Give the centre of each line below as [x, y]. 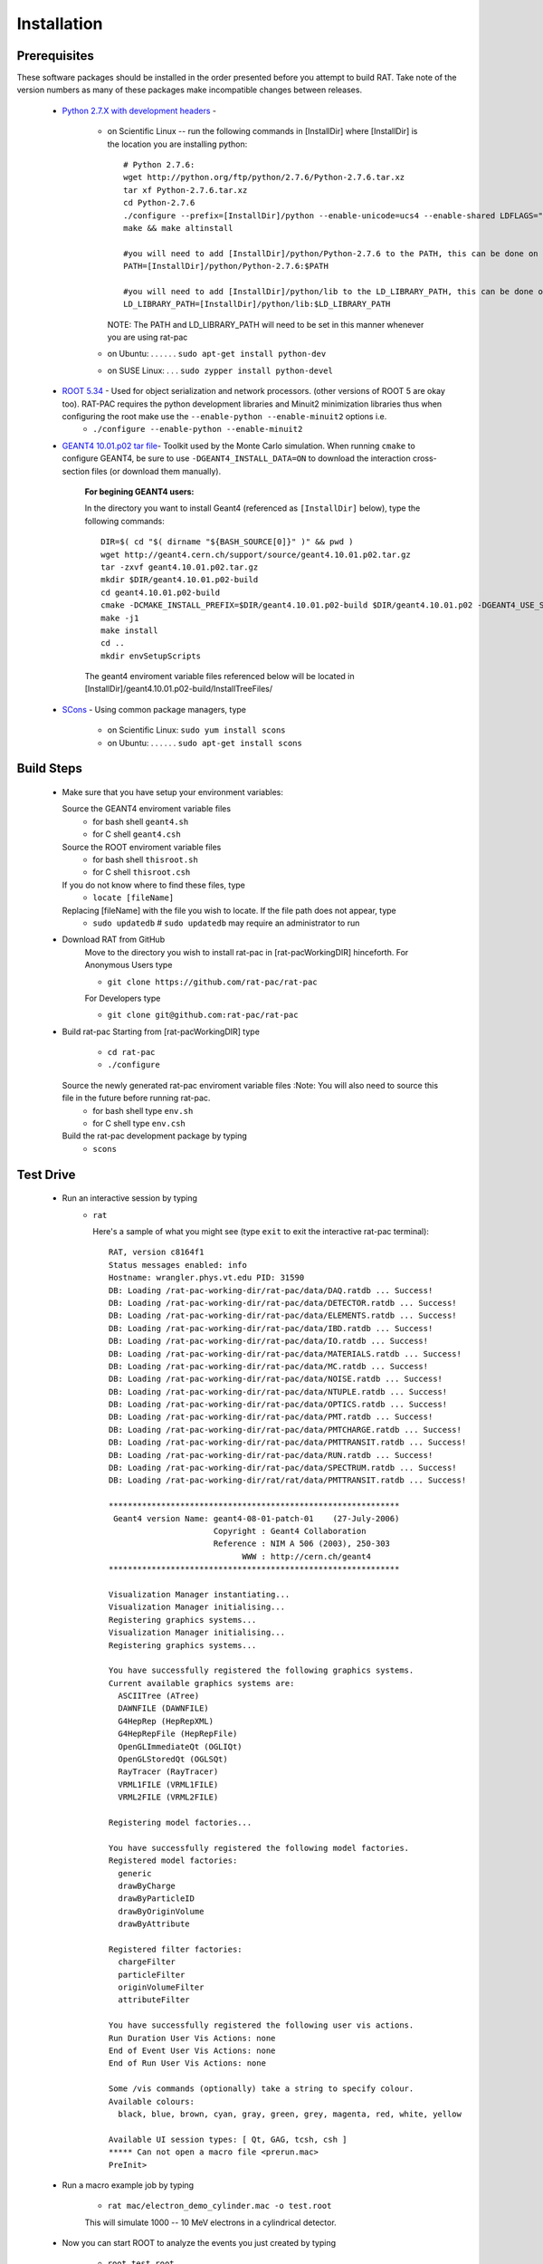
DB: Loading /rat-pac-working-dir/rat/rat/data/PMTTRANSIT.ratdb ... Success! [288, 1480]
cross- [425, 458]
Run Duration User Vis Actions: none [192, 2038]
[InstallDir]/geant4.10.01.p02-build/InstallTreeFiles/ [179, 689]
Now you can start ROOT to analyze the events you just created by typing [199, 2243]
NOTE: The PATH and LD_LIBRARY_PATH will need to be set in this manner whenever [266, 324]
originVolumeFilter [161, 1987]
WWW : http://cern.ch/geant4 [306, 1556]
